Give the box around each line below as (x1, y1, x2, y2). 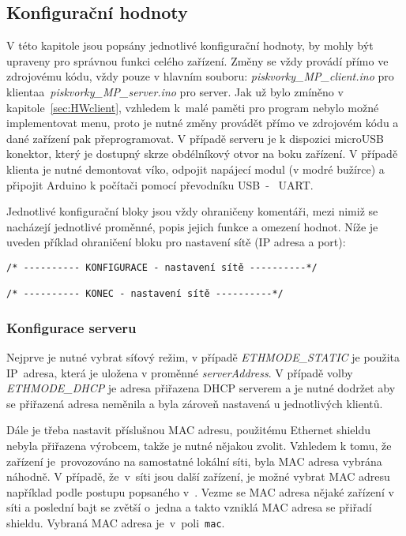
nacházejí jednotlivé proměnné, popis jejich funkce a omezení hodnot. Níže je (6, 218, 378, 234)
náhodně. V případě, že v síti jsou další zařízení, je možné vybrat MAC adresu (6, 468, 390, 485)
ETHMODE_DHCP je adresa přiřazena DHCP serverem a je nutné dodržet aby (6, 380, 396, 396)
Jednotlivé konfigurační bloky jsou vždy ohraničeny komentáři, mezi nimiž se (6, 203, 378, 219)
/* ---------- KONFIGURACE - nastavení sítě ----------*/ (6, 261, 318, 273)
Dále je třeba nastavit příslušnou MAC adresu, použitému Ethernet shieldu (6, 422, 371, 438)
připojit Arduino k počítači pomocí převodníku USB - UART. (6, 176, 314, 193)
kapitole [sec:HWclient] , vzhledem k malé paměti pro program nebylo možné (6, 99, 379, 115)
